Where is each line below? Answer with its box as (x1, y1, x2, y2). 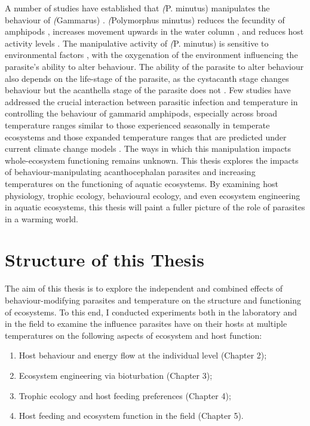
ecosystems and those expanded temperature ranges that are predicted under (5, 130, 287, 143)
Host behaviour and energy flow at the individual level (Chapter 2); (19, 349, 267, 361)
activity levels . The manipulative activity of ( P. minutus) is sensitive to (5, 36, 269, 49)
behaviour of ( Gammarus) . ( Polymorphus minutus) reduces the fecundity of (5, 13, 285, 26)
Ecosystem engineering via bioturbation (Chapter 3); (19, 369, 213, 381)
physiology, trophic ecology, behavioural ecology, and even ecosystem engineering (5, 189, 300, 201)
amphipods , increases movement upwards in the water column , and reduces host (5, 25, 304, 38)
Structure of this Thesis (5, 247, 204, 272)
